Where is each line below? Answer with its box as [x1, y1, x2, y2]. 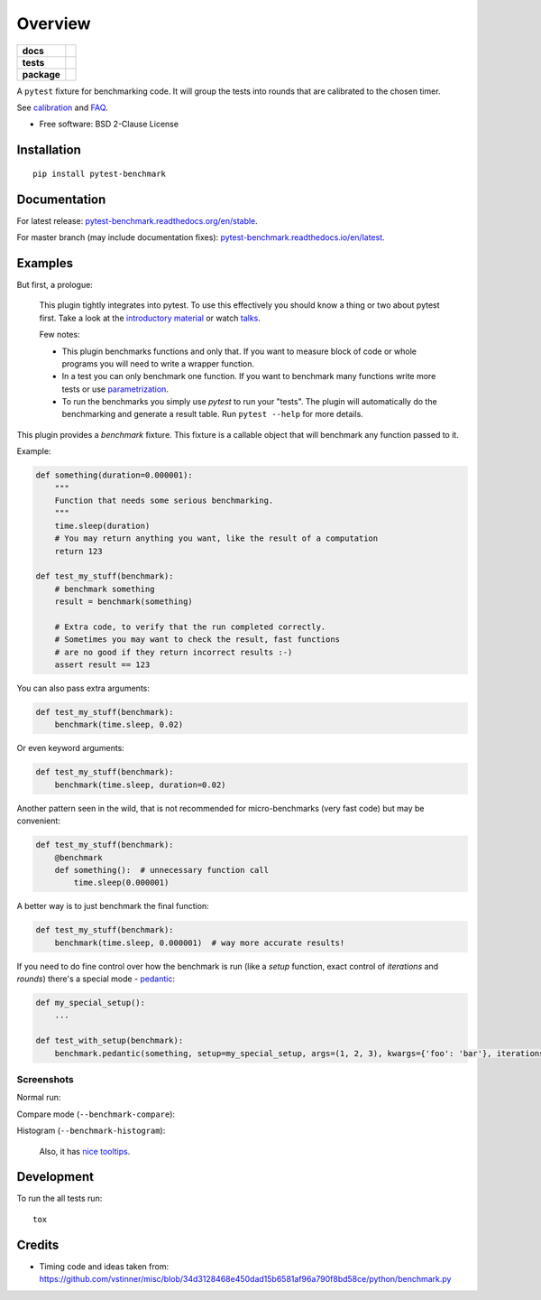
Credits [16, 1237, 60, 1252]
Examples [16, 255, 74, 271]
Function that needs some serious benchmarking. [54, 496, 274, 506]
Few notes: [39, 330, 80, 340]
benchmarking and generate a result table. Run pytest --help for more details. [61, 409, 364, 420]
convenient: [16, 815, 60, 826]
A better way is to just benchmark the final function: [16, 901, 209, 912]
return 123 [54, 546, 103, 556]
